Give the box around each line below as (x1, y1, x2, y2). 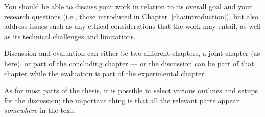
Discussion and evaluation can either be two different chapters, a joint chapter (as (4, 48, 260, 58)
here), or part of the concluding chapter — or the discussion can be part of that (4, 57, 254, 68)
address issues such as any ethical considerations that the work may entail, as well (4, 21, 261, 32)
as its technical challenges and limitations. (4, 31, 136, 41)
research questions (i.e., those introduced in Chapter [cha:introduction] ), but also (4, 11, 259, 21)
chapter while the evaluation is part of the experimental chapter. (4, 68, 206, 78)
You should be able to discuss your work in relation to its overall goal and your (4, 1, 252, 11)
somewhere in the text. (4, 105, 75, 115)
